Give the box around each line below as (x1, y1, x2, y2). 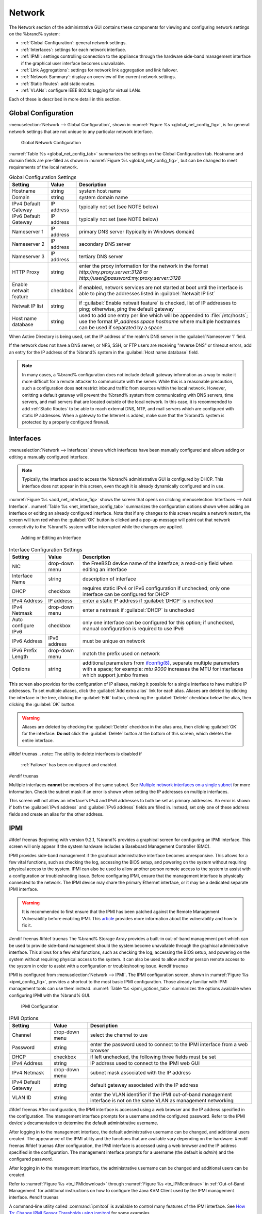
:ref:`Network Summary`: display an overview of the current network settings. (21, 74, 176, 80)
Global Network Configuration (21, 140, 81, 146)
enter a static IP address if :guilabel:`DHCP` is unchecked (82, 597, 213, 604)
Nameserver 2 (12, 241, 45, 248)
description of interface (82, 575, 136, 582)
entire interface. (22, 737, 54, 743)
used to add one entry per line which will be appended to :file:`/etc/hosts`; (79, 312, 248, 319)
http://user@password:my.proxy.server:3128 (79, 275, 181, 282)
